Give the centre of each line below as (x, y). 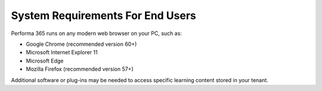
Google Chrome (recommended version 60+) (81, 44)
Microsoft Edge (45, 61)
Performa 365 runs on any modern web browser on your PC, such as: (96, 33)
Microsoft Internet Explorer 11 (62, 52)
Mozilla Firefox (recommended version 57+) (80, 69)
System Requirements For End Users (104, 15)
